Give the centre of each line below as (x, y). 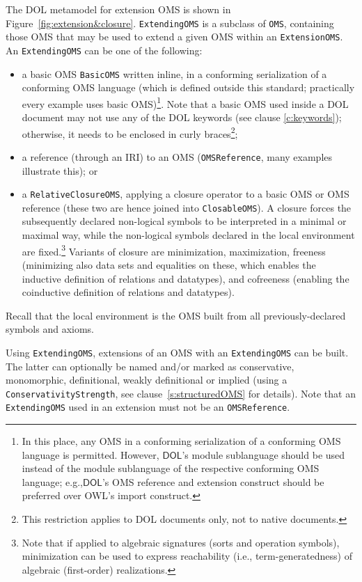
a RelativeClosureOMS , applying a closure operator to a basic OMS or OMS (186, 194)
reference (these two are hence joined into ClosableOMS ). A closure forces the (187, 207)
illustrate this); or (60, 170)
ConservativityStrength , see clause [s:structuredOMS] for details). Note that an (181, 393)
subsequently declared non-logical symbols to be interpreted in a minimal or (184, 221)
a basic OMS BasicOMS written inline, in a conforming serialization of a (174, 73)
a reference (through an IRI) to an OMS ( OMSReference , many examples (177, 156)
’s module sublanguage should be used (263, 454)
